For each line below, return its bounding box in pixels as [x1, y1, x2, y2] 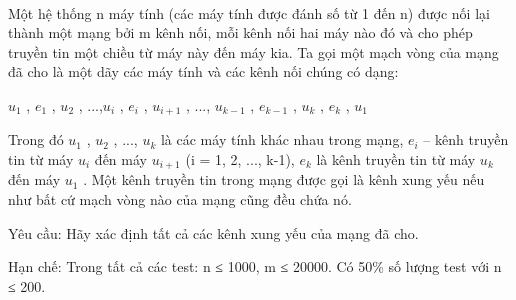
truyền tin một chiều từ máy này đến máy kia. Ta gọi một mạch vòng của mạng [8, 41, 499, 62]
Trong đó [8, 129, 64, 150]
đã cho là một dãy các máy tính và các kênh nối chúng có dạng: [8, 61, 399, 82]
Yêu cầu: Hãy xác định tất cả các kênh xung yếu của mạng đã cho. [8, 222, 419, 243]
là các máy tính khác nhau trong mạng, [160, 129, 404, 150]
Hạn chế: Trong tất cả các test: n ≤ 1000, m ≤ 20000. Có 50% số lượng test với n [8, 256, 502, 277]
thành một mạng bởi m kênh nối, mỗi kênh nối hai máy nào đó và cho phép [8, 22, 473, 43]
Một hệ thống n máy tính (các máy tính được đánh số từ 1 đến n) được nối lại [8, 2, 490, 23]
